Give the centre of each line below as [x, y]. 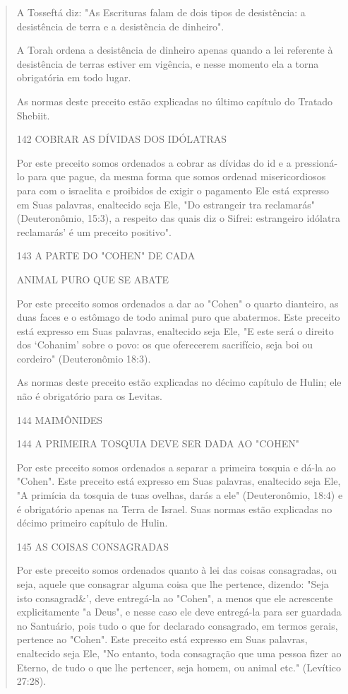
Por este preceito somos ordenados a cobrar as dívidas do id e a [154, 162]
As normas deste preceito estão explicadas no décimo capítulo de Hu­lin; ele [179, 382]
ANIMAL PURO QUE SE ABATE [93, 279]
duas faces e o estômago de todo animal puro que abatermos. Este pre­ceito [178, 317]
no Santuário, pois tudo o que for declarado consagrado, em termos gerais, [177, 625]
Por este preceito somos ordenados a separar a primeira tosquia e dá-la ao [176, 467]
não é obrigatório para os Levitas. [89, 396]
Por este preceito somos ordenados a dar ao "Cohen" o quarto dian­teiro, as [178, 303]
